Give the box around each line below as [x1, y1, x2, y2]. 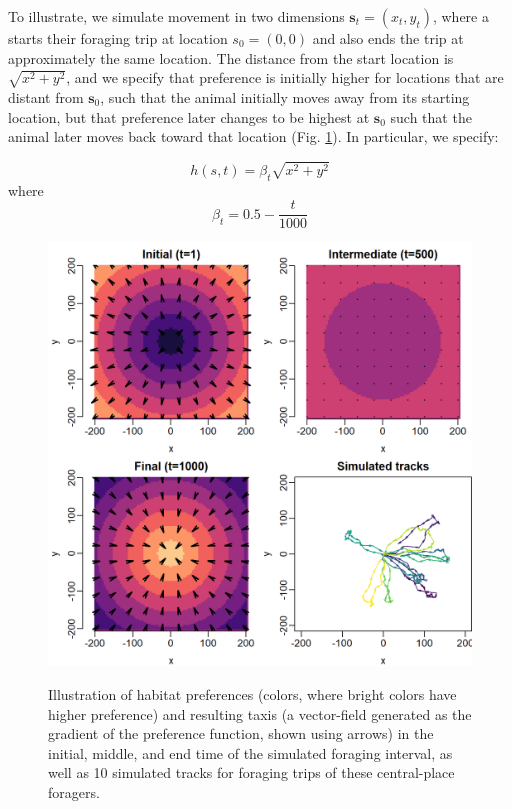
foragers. [48, 781, 100, 802]
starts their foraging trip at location [8, 28, 228, 48]
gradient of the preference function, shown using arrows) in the [48, 723, 434, 744]
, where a [432, 6, 489, 26]
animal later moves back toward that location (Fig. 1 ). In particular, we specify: [8, 126, 499, 147]
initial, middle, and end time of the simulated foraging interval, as [48, 742, 453, 763]
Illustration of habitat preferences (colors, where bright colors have [48, 683, 457, 704]
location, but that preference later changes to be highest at [8, 106, 370, 127]
